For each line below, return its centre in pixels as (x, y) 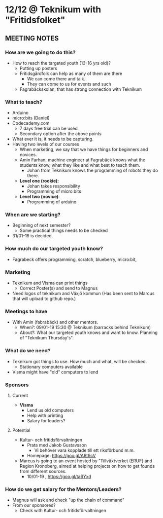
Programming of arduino (52, 202)
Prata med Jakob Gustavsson (57, 445)
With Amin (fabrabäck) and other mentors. (55, 322)
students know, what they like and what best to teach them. (80, 165)
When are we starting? (33, 215)
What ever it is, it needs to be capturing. (53, 139)
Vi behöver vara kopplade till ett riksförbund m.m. (84, 450)
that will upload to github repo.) (44, 299)
